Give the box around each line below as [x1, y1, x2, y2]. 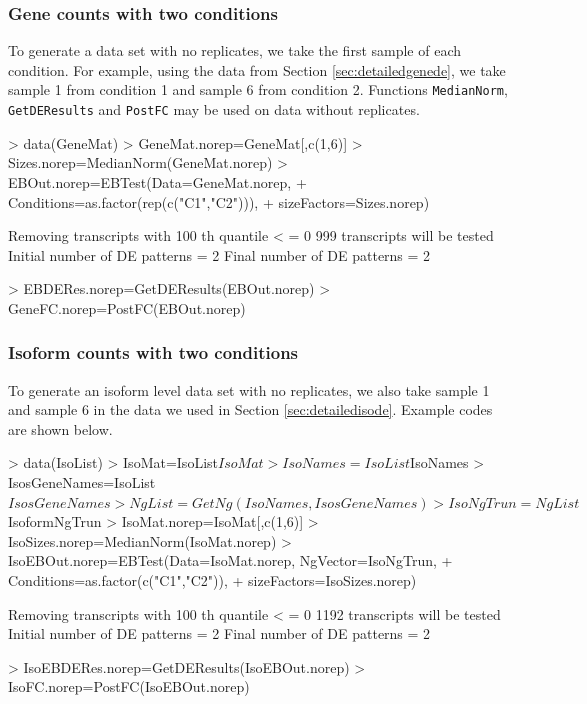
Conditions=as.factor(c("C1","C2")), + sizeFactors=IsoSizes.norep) [8, 570, 417, 591]
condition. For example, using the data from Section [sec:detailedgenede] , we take [8, 59, 506, 80]
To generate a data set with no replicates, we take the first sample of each [8, 40, 462, 61]
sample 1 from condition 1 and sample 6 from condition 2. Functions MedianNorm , [8, 79, 508, 100]
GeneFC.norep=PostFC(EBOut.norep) [8, 297, 246, 318]
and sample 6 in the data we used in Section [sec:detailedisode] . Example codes [8, 399, 493, 420]
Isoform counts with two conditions [8, 340, 299, 365]
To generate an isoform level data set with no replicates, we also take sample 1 [8, 379, 490, 400]
